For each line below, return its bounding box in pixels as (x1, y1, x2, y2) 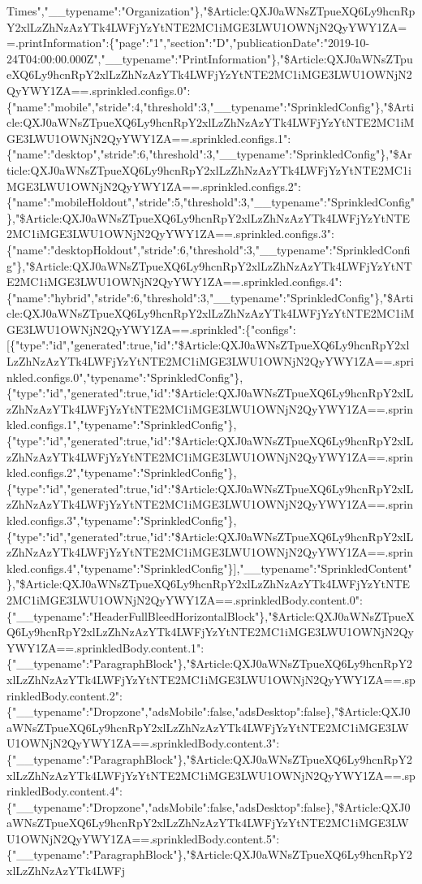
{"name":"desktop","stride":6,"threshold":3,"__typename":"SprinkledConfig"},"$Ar (6, 145, 412, 162)
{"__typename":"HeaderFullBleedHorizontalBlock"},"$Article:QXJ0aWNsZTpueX (6, 607, 415, 624)
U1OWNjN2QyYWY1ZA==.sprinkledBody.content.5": (6, 830, 280, 847)
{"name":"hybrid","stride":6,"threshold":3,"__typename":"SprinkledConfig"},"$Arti (6, 288, 414, 305)
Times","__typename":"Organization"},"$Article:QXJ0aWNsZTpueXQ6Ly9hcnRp (6, 2, 416, 19)
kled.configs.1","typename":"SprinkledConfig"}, (6, 416, 237, 433)
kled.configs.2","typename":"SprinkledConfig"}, (6, 464, 237, 481)
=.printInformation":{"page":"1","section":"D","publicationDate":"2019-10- (6, 34, 370, 51)
